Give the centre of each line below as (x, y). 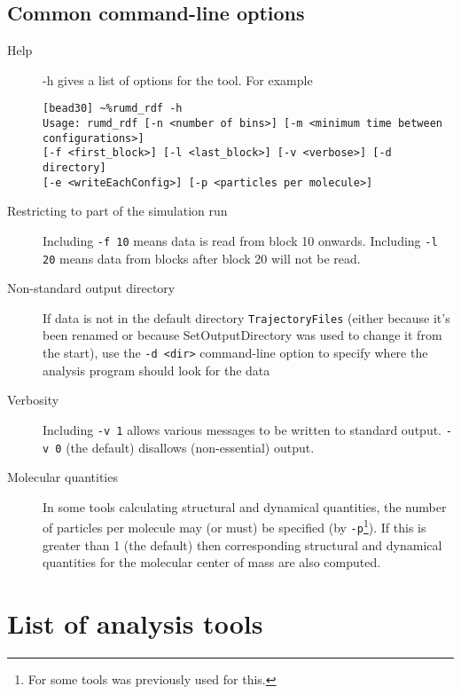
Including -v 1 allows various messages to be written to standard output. (242, 429)
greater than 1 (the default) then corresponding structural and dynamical (242, 544)
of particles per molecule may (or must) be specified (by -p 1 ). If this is (234, 526)
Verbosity (33, 400)
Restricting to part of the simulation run (117, 211)
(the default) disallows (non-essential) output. (190, 447)
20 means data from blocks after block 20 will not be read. (202, 258)
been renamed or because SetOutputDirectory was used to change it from (242, 335)
